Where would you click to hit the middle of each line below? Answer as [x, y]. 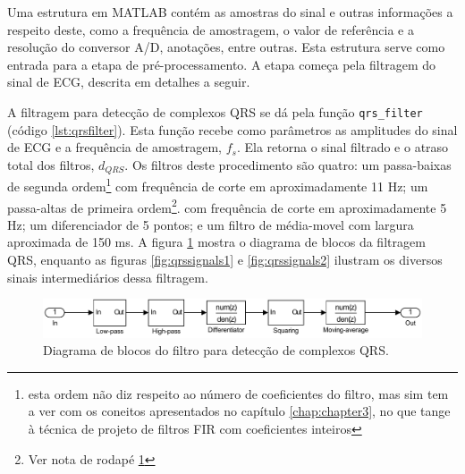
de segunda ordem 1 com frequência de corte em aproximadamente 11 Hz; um [218, 185]
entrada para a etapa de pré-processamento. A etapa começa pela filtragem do [222, 64]
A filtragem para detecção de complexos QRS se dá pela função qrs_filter [215, 111]
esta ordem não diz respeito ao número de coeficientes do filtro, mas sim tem [238, 393]
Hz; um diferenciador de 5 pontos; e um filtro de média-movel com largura [211, 224]
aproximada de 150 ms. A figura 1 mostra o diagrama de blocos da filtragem [216, 242]
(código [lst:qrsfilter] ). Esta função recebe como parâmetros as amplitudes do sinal [232, 129]
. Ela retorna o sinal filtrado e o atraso [342, 147]
